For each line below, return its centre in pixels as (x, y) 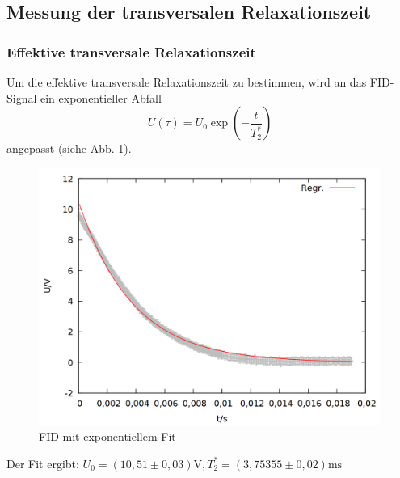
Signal (22, 97)
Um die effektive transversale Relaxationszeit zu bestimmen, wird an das (187, 82)
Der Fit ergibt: (43, 463)
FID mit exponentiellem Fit (107, 436)
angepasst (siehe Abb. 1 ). (69, 148)
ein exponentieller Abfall (101, 97)
